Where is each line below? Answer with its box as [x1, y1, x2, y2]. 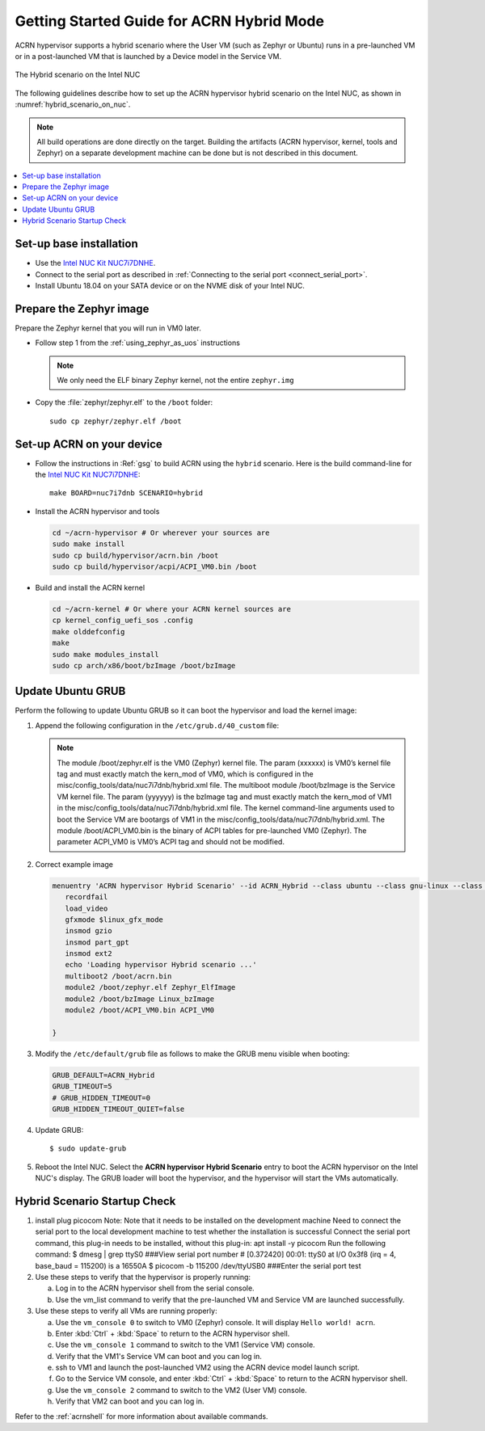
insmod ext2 [65, 949, 112, 958]
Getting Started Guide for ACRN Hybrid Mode [15, 12, 325, 30]
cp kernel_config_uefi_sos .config [52, 616, 193, 625]
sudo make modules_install [52, 650, 159, 659]
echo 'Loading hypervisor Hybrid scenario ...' [65, 960, 258, 970]
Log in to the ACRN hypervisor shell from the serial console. [55, 1283, 255, 1293]
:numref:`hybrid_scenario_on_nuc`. [15, 99, 131, 109]
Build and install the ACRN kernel [35, 583, 145, 592]
